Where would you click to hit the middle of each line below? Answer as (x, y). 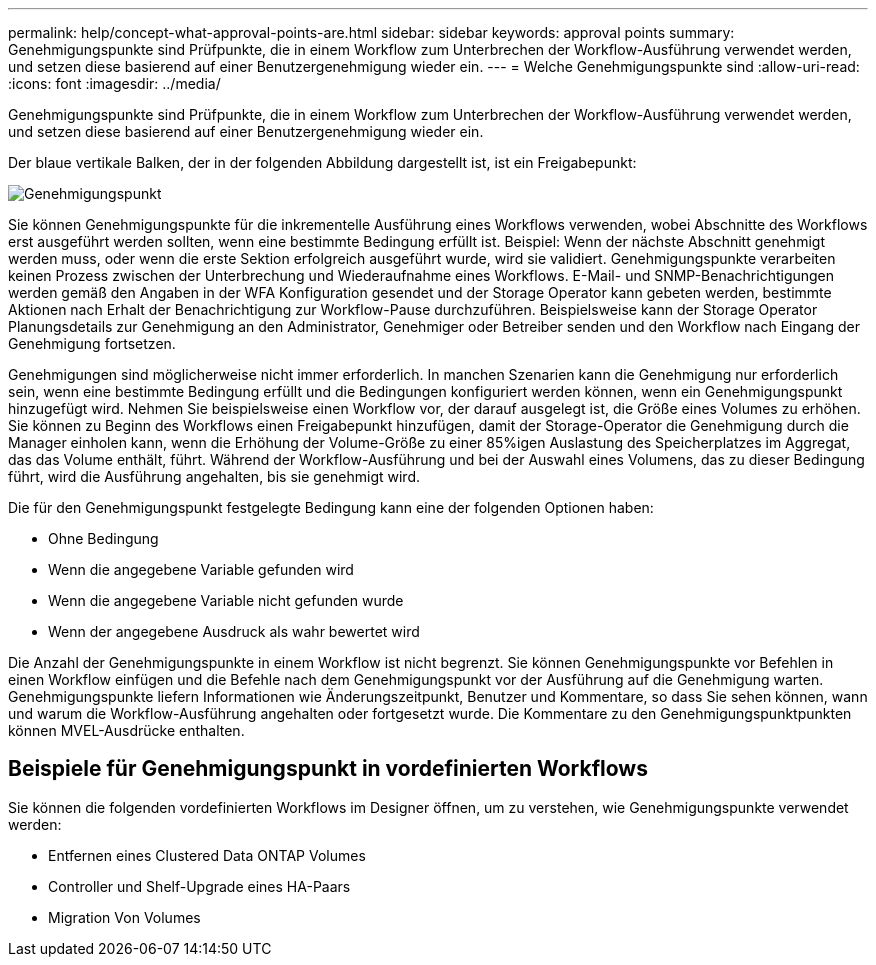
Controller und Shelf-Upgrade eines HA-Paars (199, 886)
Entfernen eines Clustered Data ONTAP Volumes (207, 855)
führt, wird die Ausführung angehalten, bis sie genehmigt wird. (214, 476)
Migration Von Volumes (124, 917)
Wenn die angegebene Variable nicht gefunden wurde (226, 600)
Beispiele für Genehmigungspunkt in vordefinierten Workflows (328, 769)
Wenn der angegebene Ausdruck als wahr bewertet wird (234, 631)
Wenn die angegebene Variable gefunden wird (201, 569)
